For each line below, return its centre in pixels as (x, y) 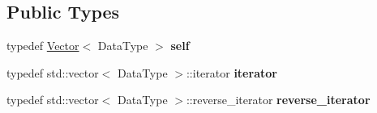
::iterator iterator (231, 72)
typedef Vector (43, 46)
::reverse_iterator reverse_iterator (278, 100)
